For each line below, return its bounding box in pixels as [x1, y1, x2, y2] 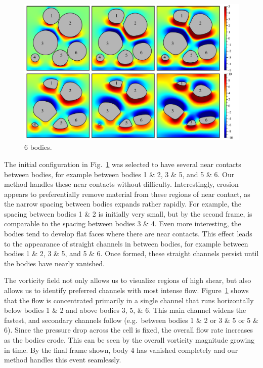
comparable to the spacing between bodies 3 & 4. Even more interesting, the [4, 218, 241, 229]
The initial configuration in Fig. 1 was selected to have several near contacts [4, 158, 241, 169]
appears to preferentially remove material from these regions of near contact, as [4, 188, 250, 199]
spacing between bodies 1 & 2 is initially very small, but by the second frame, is [4, 208, 252, 219]
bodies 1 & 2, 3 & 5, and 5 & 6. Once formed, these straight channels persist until [4, 248, 259, 259]
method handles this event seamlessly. [4, 354, 121, 365]
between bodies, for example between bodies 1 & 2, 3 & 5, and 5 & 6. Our [4, 169, 235, 179]
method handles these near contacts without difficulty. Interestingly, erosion [4, 179, 239, 189]
